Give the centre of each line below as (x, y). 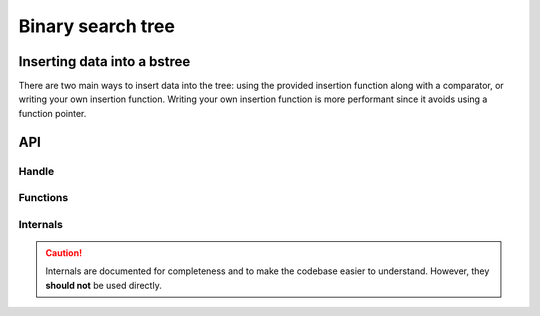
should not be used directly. (103, 285)
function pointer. (52, 113)
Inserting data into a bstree (104, 61)
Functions (43, 198)
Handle (36, 171)
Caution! (64, 252)
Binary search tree (96, 26)
